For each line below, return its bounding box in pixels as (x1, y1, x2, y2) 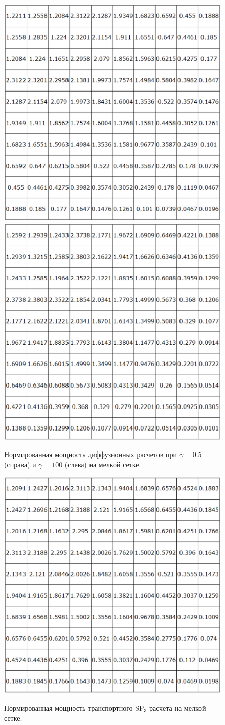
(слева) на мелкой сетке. (64, 459, 141, 469)
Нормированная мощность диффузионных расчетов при (4, 449, 177, 460)
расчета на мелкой (149, 702, 206, 713)
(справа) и (4, 459, 36, 469)
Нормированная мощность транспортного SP (4, 702, 144, 713)
